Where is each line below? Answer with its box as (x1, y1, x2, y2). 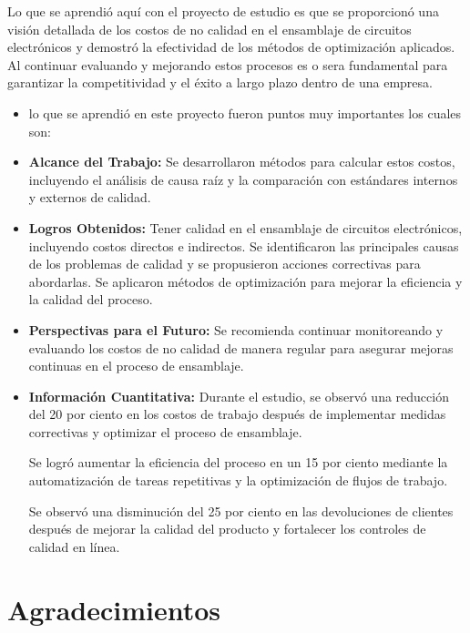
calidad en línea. (28, 536, 120, 556)
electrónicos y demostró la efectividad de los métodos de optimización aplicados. (7, 37, 455, 56)
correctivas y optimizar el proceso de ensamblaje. (28, 422, 302, 441)
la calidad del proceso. (28, 290, 153, 309)
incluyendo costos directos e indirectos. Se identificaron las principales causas (28, 236, 459, 255)
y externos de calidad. (28, 188, 151, 207)
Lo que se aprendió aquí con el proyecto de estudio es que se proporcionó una (7, 2, 439, 20)
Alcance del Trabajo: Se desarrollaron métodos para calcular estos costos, (28, 152, 455, 171)
